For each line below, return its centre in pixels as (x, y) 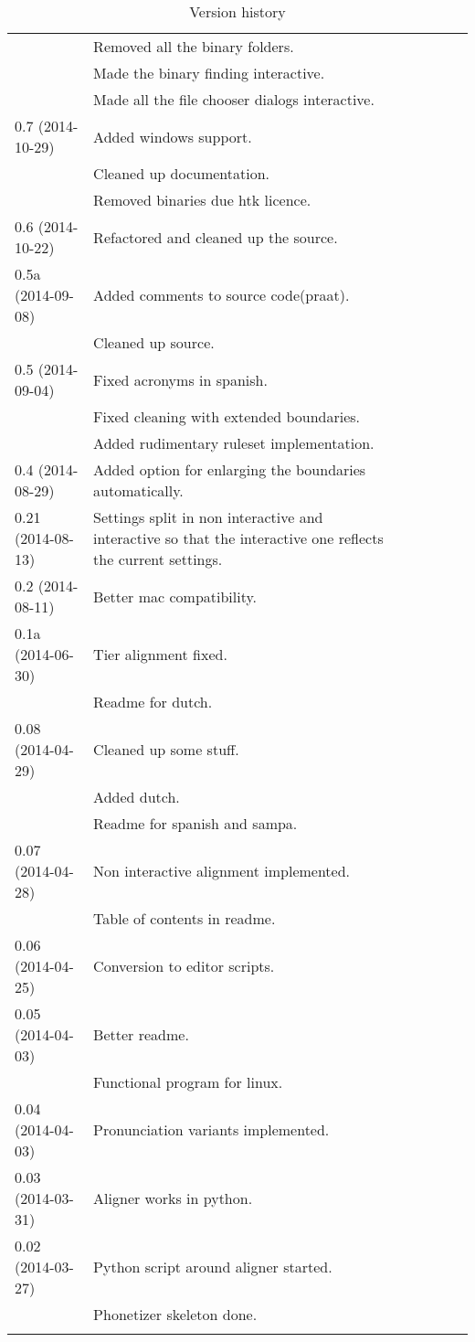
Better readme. (141, 1034)
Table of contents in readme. (185, 918)
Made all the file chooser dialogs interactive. (234, 99)
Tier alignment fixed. (160, 654)
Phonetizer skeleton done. (175, 1314)
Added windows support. (173, 136)
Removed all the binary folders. (194, 46)
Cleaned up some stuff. (166, 749)
